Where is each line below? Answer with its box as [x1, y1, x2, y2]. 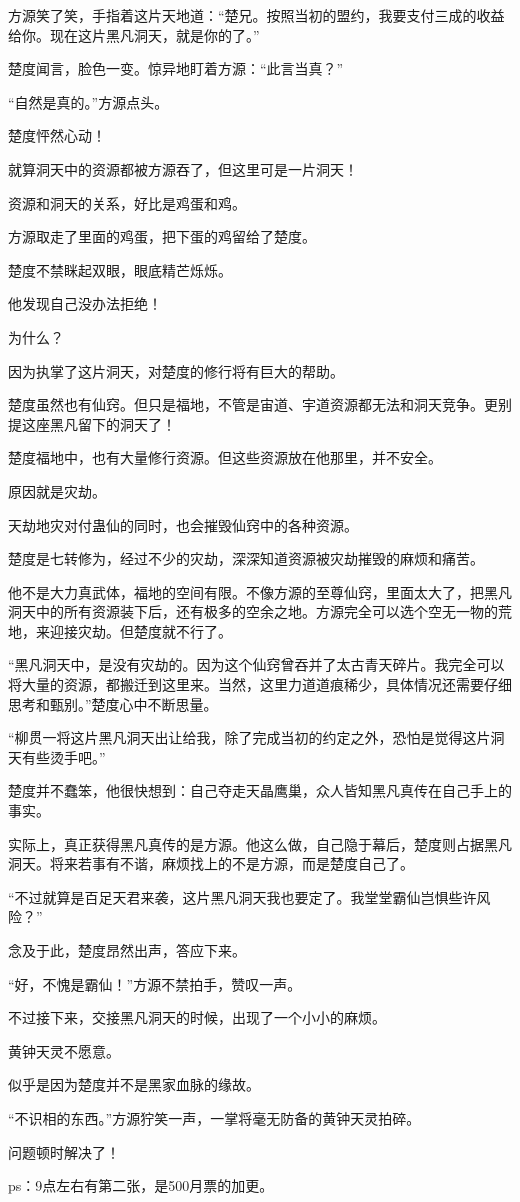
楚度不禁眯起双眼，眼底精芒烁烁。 [8, 259, 232, 280]
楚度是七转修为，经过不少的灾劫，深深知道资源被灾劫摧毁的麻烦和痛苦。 [8, 548, 484, 569]
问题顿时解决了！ [8, 1141, 120, 1162]
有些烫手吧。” [21, 746, 106, 767]
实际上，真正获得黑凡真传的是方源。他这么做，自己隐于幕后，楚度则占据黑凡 [8, 833, 512, 854]
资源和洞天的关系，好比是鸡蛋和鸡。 [8, 192, 246, 213]
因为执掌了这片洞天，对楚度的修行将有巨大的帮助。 [8, 360, 344, 381]
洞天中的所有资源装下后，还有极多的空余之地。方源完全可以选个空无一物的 [8, 601, 498, 622]
